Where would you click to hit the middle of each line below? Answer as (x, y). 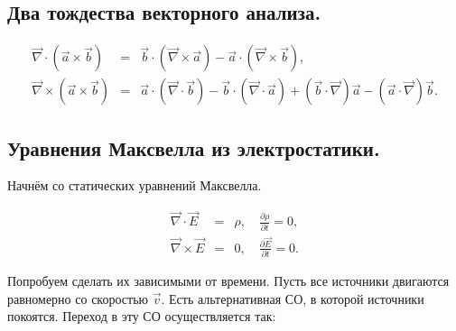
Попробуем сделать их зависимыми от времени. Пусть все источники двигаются (228, 281)
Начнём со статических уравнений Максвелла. (135, 185)
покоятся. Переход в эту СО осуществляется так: (142, 316)
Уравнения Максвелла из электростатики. (194, 147)
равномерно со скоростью (78, 298)
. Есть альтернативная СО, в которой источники (293, 298)
